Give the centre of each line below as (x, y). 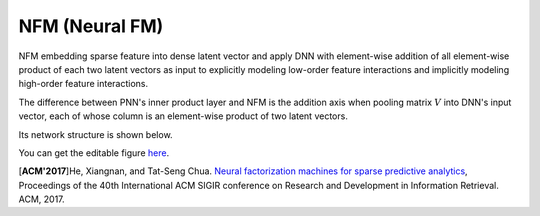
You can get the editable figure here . (94, 152)
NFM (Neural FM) (91, 26)
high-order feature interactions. (83, 84)
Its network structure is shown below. (96, 134)
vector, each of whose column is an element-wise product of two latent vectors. (183, 116)
